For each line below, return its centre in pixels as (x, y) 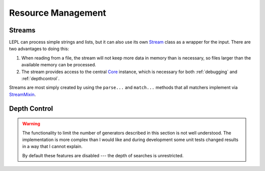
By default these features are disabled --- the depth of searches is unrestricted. (103, 155)
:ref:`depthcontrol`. (40, 79)
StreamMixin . (23, 94)
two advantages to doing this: (39, 49)
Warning (31, 124)
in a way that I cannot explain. (53, 146)
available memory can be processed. (59, 65)
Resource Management (58, 13)
